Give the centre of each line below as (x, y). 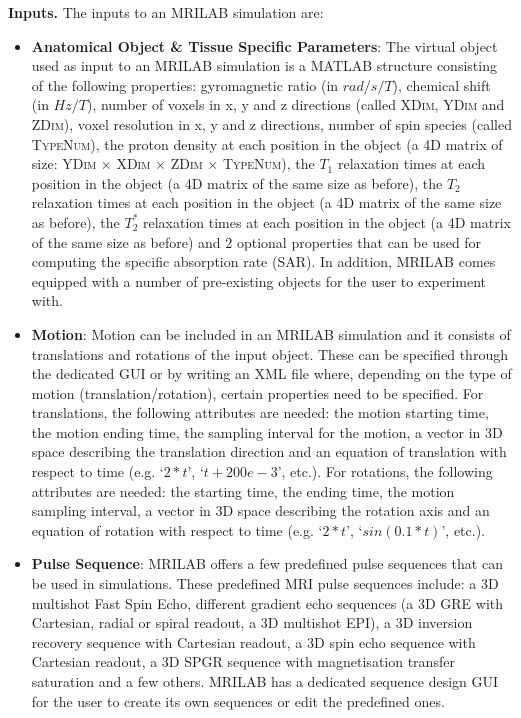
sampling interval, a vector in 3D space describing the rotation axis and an (260, 510)
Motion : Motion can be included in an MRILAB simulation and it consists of (271, 333)
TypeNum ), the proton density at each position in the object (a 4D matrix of (267, 143)
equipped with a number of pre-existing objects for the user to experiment (259, 280)
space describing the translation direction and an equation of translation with (269, 451)
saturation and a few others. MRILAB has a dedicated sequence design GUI (265, 681)
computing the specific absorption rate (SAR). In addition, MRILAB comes (263, 261)
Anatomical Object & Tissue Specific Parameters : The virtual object (264, 45)
